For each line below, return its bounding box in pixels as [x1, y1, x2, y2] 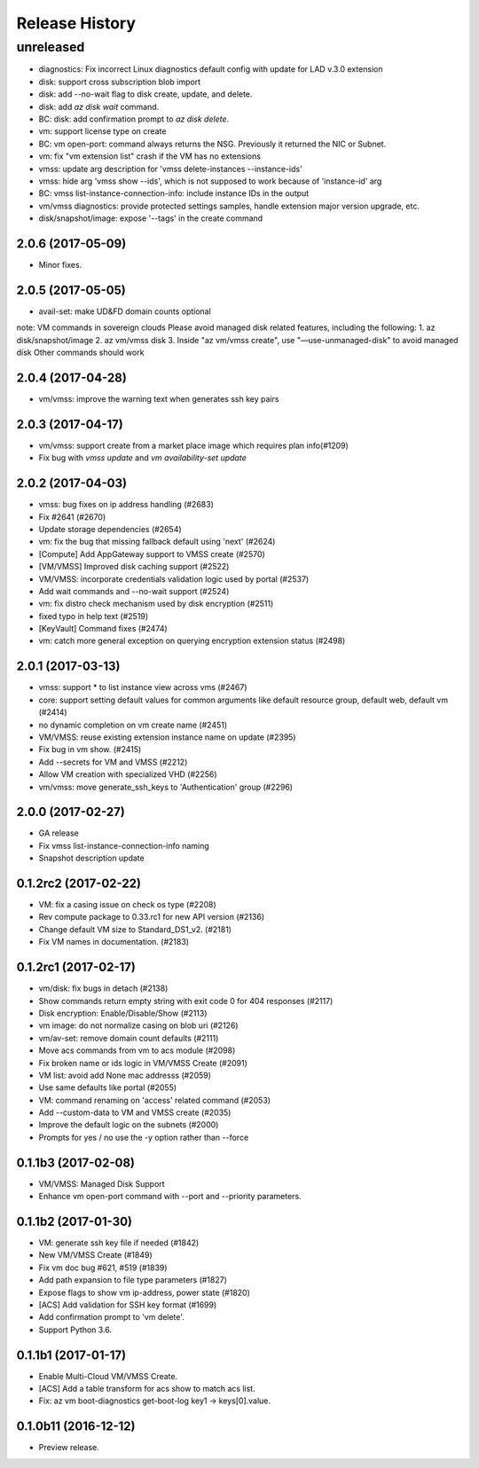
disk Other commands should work [16, 347, 145, 358]
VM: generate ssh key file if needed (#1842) [38, 1237, 200, 1248]
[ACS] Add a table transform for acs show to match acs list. [38, 1384, 256, 1394]
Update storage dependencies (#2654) [38, 523, 182, 534]
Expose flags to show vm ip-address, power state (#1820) [38, 1287, 250, 1298]
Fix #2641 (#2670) [38, 511, 106, 522]
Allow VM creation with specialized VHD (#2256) [38, 769, 217, 780]
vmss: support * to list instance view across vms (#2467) [38, 682, 247, 693]
